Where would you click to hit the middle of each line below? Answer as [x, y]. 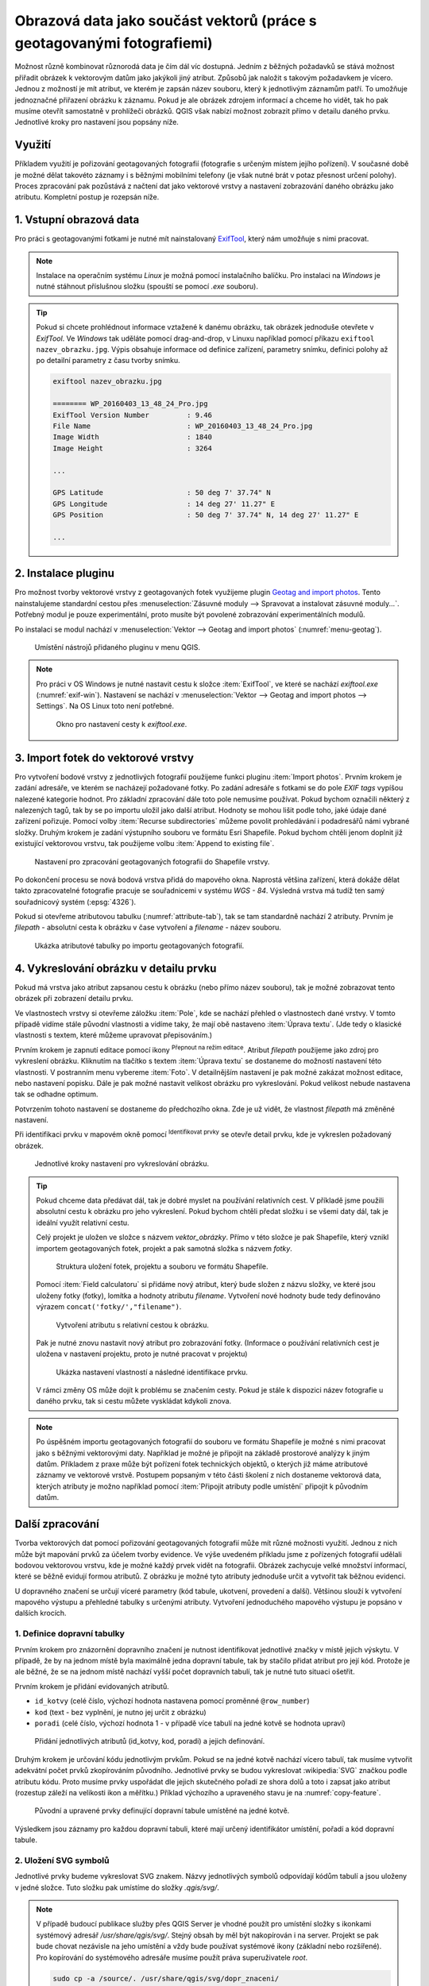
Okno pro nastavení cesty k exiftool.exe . [122, 724]
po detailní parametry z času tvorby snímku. [108, 361]
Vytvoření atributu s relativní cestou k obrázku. [133, 1325]
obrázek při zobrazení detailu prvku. [74, 999]
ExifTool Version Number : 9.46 [132, 415]
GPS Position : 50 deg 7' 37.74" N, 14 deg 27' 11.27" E [206, 515]
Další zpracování [57, 1524]
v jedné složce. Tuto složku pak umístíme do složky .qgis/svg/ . [117, 1887]
